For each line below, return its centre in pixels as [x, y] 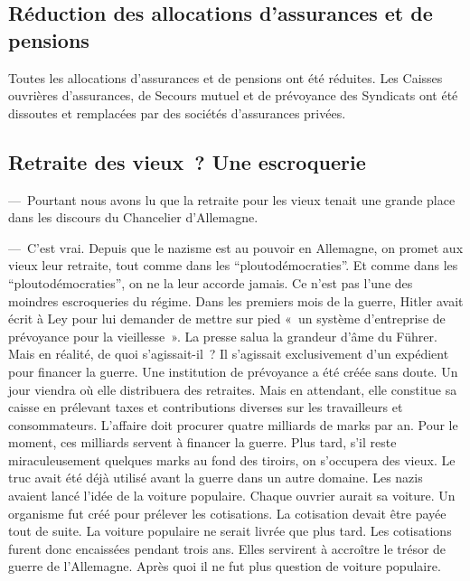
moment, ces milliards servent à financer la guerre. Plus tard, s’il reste [202, 442]
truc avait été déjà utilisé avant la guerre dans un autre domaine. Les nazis [216, 478]
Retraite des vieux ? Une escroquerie [187, 161]
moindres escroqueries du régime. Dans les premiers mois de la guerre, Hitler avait [236, 300]
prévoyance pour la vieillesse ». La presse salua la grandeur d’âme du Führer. [223, 336]
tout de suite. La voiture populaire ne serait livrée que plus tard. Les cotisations [230, 531]
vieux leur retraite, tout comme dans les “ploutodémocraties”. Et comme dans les [233, 265]
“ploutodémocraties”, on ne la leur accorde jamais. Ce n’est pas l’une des [211, 282]
